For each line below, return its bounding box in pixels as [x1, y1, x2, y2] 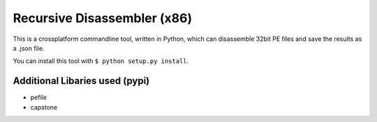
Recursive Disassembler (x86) [13, 10, 192, 26]
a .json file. [13, 44, 45, 52]
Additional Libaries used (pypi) [13, 75, 150, 87]
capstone [30, 103, 58, 111]
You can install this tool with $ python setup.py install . [13, 57, 189, 65]
